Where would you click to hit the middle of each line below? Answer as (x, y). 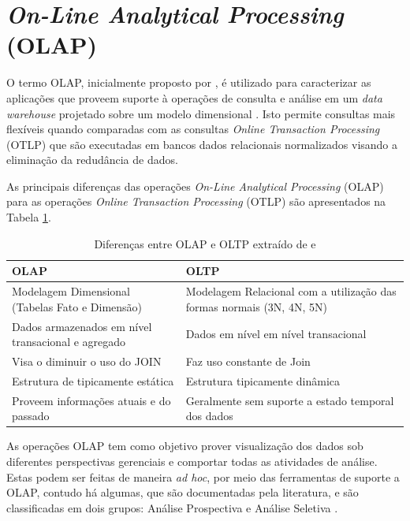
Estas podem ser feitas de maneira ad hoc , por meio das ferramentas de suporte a (203, 476)
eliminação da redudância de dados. (92, 160)
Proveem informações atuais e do (91, 400)
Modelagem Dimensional (71, 291)
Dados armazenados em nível (82, 326)
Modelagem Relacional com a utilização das (291, 291)
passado (31, 416)
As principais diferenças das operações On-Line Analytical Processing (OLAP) (195, 186)
